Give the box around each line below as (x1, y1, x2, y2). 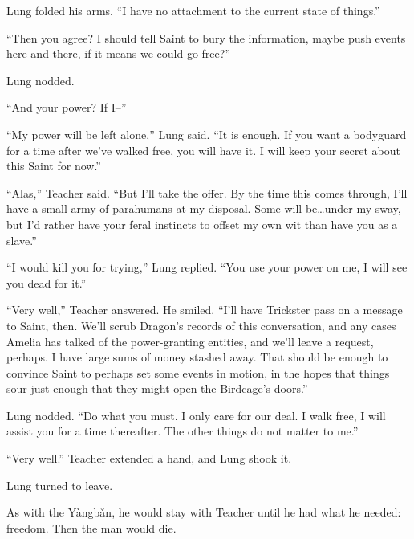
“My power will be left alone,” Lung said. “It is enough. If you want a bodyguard (6, 125, 407, 142)
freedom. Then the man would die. (6, 519, 177, 536)
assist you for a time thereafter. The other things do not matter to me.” (6, 423, 359, 439)
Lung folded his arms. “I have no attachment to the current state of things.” (6, 2, 380, 18)
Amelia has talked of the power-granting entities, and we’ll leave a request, (6, 333, 374, 349)
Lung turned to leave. (6, 476, 113, 493)
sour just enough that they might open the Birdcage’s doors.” (6, 380, 308, 397)
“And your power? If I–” (6, 99, 127, 116)
